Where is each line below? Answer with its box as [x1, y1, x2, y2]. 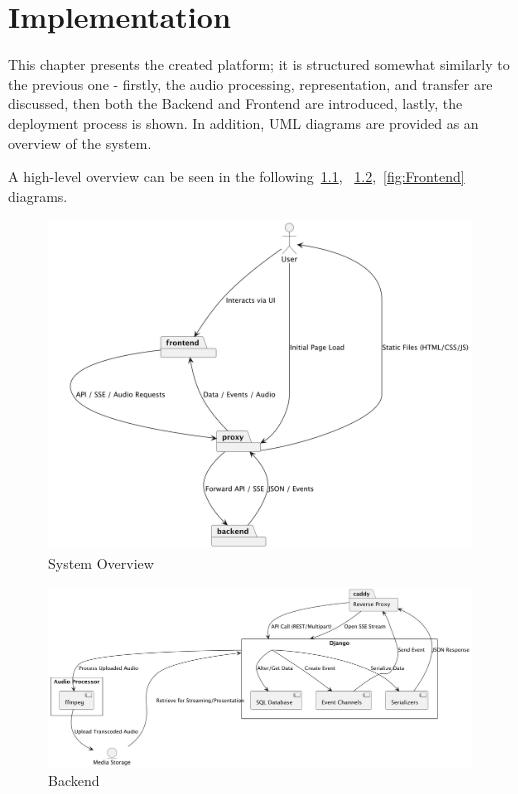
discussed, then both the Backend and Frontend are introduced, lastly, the [8, 93, 463, 114]
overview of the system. [8, 132, 152, 153]
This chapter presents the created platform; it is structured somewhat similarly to [8, 54, 510, 75]
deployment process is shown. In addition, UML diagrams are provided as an [8, 112, 479, 133]
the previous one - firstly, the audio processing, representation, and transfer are [8, 73, 493, 94]
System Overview [48, 552, 154, 573]
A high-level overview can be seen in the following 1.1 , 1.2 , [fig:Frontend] [8, 166, 465, 187]
